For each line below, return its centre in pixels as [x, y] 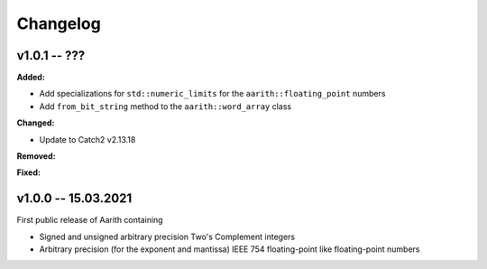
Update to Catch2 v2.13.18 [87, 139]
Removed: [36, 156]
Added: [31, 78]
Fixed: [28, 172]
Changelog [59, 23]
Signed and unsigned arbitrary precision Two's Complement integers [167, 237]
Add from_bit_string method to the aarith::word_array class [165, 106]
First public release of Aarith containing [90, 220]
